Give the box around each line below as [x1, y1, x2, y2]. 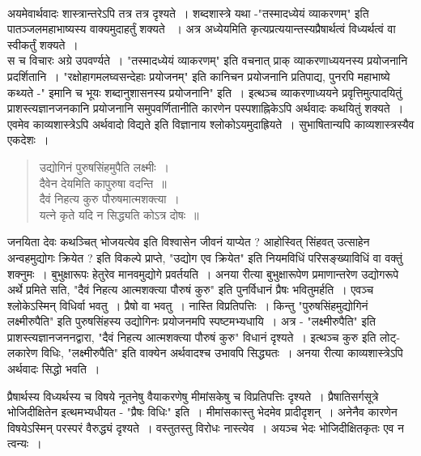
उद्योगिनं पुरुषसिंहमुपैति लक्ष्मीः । [39, 158, 170, 175]
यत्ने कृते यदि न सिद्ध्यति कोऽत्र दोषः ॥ [39, 206, 199, 223]
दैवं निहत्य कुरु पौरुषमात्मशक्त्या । [39, 190, 180, 207]
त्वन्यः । [7, 435, 42, 452]
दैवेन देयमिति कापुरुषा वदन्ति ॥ [39, 174, 167, 191]
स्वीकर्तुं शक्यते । [7, 36, 79, 53]
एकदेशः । [7, 131, 49, 148]
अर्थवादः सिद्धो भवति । [7, 360, 100, 377]
